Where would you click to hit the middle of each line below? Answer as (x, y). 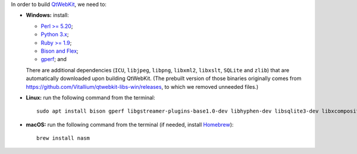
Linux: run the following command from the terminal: (90, 97)
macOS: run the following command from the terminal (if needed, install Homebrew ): (130, 124)
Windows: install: (48, 15)
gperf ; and (54, 59)
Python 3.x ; (55, 34)
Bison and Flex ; (59, 51)
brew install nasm (63, 138)
